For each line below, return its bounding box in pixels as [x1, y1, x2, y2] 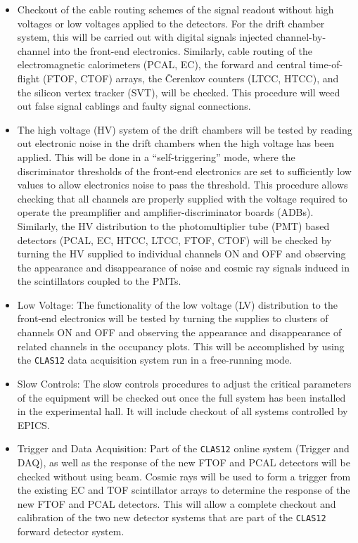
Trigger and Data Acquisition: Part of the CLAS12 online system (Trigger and [17, 441, 350, 456]
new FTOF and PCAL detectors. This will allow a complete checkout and [17, 496, 336, 511]
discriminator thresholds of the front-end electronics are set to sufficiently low [17, 163, 352, 178]
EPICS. [17, 417, 50, 432]
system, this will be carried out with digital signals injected [17, 30, 274, 44]
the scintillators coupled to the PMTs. [17, 274, 181, 288]
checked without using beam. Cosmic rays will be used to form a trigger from [17, 468, 351, 483]
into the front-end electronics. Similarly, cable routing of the [53, 43, 312, 58]
